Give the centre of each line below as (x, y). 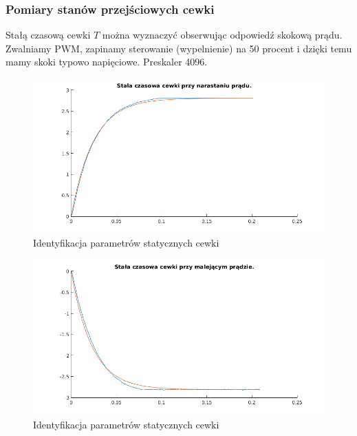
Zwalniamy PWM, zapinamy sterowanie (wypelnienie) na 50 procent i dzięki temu (179, 48)
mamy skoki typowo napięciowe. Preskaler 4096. (107, 62)
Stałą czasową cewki (48, 35)
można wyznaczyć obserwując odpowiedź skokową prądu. (222, 35)
